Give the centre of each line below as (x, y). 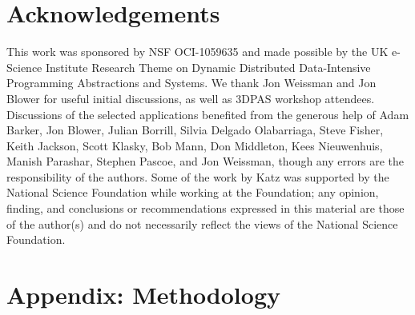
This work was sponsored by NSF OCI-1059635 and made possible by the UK (197, 52)
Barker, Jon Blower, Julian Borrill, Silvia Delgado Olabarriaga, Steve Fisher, (195, 130)
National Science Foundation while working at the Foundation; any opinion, (193, 192)
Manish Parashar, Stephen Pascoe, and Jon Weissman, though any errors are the (205, 161)
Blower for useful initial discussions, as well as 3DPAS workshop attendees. (191, 98)
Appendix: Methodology (143, 295)
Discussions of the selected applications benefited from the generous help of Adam (208, 114)
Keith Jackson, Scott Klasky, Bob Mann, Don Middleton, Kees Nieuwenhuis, (195, 145)
